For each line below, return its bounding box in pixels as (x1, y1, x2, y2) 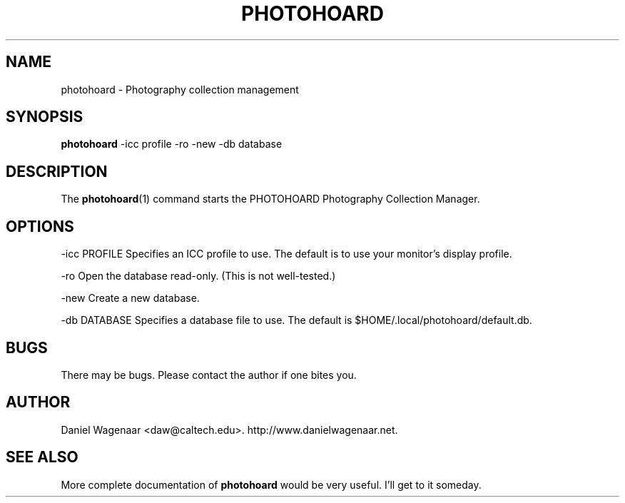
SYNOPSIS (6, 108, 83, 126)
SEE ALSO (6, 448, 78, 467)
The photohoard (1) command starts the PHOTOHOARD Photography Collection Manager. (61, 193, 480, 205)
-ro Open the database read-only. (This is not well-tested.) (61, 270, 336, 283)
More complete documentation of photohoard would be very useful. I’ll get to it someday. (61, 478, 482, 491)
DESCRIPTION (6, 162, 108, 181)
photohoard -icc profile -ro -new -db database (61, 138, 283, 151)
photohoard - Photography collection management (61, 83, 299, 96)
